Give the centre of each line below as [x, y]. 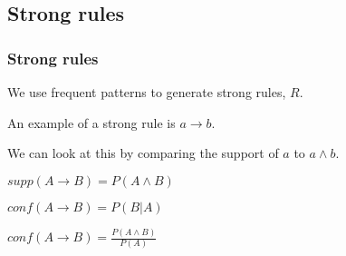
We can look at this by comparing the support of [143, 153]
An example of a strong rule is [91, 122]
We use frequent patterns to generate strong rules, [147, 92]
